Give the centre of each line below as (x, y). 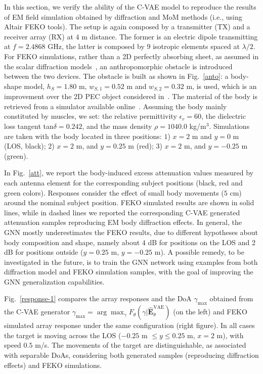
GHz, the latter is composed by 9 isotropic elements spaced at (144, 46)
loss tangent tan (29, 126)
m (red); (141, 146)
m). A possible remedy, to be (199, 252)
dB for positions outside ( (44, 252)
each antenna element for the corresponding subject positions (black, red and (123, 182)
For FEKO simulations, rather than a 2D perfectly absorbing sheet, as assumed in (131, 56)
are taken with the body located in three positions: (83, 136)
